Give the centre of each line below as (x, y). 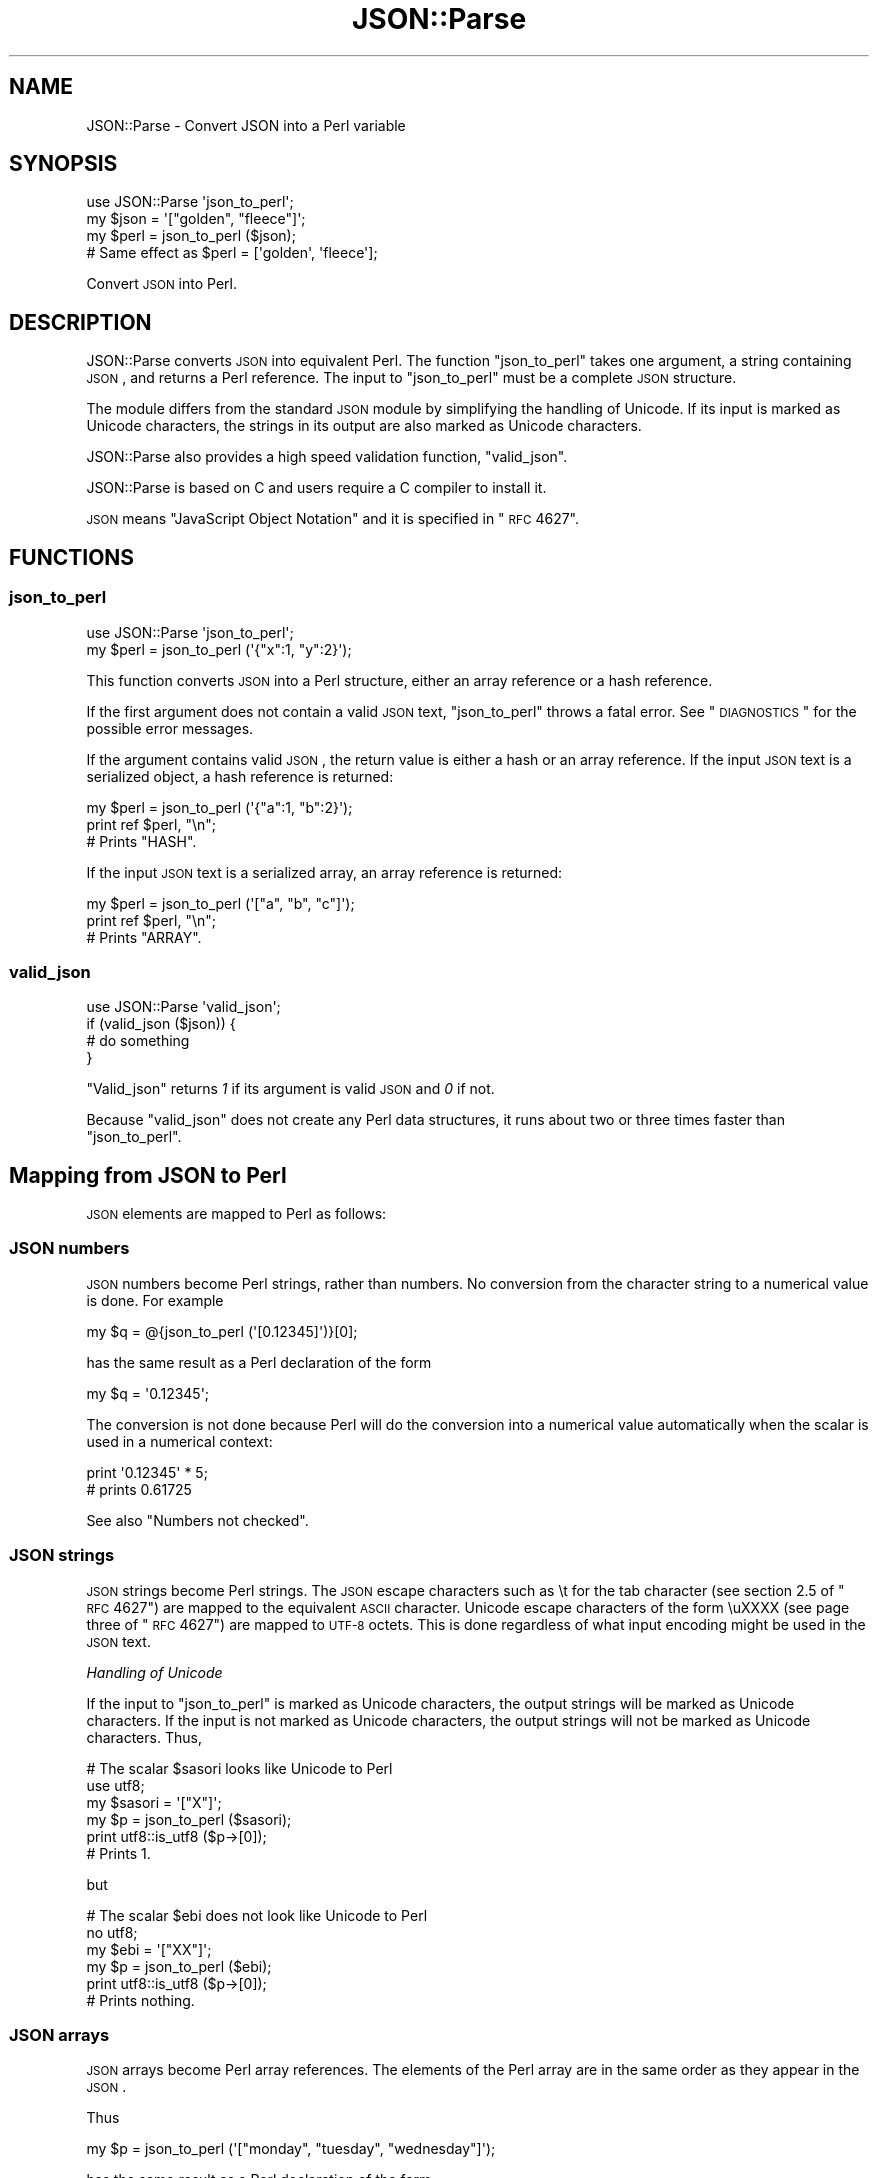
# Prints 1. (118, 1853)
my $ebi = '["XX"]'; (149, 1949)
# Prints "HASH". (141, 841)
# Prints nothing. (140, 2000)
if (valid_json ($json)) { (161, 1024)
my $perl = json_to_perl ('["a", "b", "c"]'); (220, 903)
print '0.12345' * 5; (147, 1472)
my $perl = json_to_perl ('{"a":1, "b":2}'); (219, 807)
